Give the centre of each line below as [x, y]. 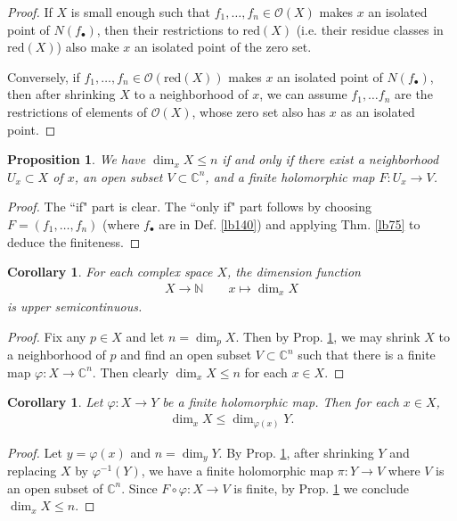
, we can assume [303, 94]
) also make [88, 47]
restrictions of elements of [78, 111]
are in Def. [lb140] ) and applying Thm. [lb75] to [290, 223]
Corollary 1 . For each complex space [110, 272]
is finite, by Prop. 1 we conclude [321, 488]
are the [414, 94]
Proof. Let [35, 452]
